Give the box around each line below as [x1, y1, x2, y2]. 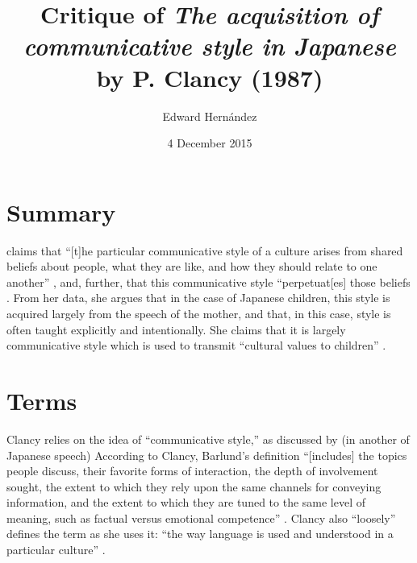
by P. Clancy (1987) [96, 60, 323, 93]
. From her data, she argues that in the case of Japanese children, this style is [6, 289, 390, 306]
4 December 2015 [167, 135, 252, 151]
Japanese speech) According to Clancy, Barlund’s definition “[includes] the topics [6, 446, 407, 463]
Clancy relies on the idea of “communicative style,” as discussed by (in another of [6, 430, 410, 447]
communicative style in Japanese [23, 29, 396, 63]
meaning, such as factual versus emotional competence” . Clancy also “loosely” [6, 509, 396, 526]
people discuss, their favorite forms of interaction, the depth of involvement [6, 462, 378, 479]
